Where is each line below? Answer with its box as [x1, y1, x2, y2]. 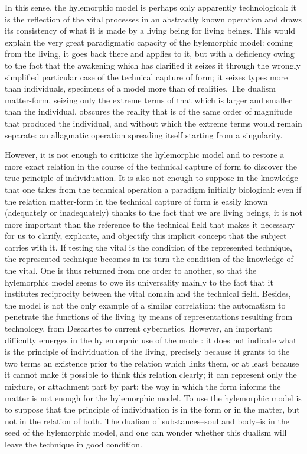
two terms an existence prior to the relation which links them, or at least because [5, 356, 299, 369]
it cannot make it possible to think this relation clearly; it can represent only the [5, 368, 297, 381]
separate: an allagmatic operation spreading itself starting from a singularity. [5, 128, 283, 141]
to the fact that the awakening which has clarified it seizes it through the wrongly [5, 59, 301, 71]
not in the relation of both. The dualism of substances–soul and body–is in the [5, 414, 289, 427]
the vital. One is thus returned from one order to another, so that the [5, 264, 257, 277]
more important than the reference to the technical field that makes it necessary [5, 218, 295, 230]
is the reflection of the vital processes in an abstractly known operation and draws [5, 12, 302, 25]
